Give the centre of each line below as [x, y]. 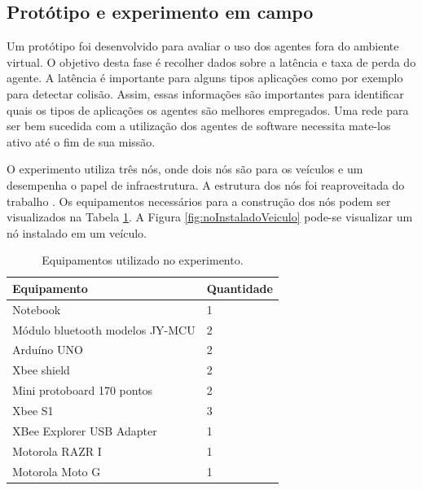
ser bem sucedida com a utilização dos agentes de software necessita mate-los [199, 126]
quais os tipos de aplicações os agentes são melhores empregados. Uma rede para [208, 109]
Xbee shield [41, 370]
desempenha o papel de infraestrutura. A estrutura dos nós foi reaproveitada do [206, 184]
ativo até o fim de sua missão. [81, 141]
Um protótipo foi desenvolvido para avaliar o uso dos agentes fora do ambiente [203, 46]
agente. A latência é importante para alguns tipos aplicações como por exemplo [205, 78]
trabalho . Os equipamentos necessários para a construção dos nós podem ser [199, 201]
